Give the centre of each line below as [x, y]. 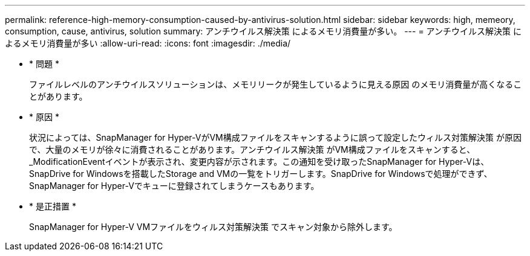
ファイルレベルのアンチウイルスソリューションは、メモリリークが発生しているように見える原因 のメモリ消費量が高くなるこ [276, 84]
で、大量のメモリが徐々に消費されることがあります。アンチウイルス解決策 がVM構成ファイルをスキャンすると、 [252, 149]
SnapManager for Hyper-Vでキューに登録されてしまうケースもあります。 [174, 186]
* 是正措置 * [53, 206]
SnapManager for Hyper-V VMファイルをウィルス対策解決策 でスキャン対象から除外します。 [213, 227]
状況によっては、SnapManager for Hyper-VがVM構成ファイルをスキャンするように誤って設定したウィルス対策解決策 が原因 [275, 137]
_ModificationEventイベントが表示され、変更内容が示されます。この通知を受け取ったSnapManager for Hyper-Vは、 [259, 162]
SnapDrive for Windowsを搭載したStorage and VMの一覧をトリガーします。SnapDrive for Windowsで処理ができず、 [261, 174]
